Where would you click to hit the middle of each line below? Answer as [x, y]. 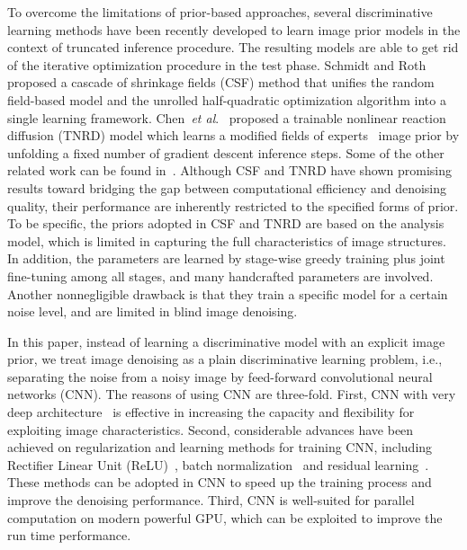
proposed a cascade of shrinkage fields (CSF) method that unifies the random [221, 82]
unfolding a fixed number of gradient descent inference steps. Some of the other [226, 152]
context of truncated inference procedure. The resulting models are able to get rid [233, 47]
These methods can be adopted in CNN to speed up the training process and [220, 482]
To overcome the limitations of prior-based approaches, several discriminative [220, 12]
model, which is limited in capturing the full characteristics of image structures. [227, 240]
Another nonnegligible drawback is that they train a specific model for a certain [228, 293]
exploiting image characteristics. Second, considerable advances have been [211, 429]
